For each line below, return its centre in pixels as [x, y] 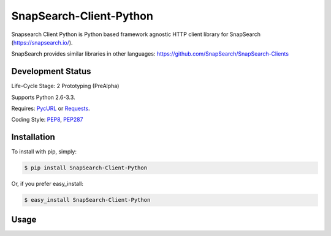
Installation [33, 137]
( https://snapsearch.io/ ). [42, 42]
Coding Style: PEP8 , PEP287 [47, 120]
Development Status [51, 71]
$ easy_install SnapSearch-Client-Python [87, 200]
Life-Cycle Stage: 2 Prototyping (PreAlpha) [65, 86]
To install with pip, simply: [44, 152]
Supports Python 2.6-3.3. [44, 97]
